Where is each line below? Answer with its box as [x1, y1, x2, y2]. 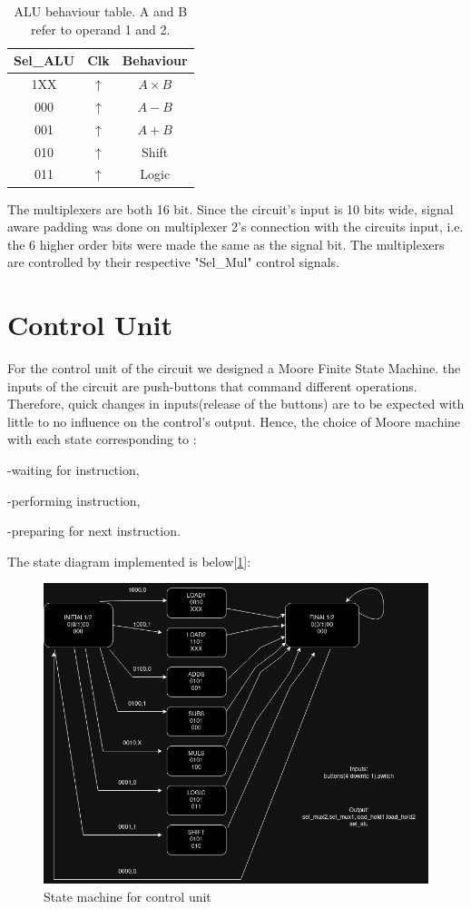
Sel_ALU [14, 51, 75, 70]
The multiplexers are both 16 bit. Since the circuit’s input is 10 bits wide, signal [7, 199, 454, 218]
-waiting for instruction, [7, 459, 140, 479]
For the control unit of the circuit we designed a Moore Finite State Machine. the [7, 359, 461, 377]
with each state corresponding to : [7, 430, 197, 449]
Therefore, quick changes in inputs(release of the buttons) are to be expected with [7, 394, 465, 413]
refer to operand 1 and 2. [31, 19, 171, 38]
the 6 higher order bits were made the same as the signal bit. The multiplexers [7, 234, 445, 253]
